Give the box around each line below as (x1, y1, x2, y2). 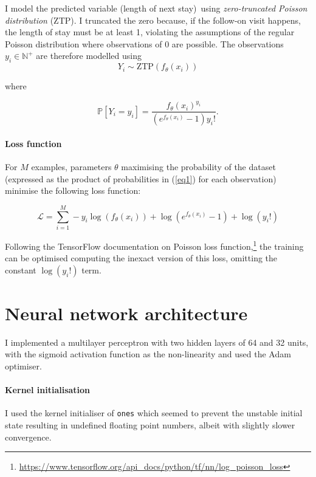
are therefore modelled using (36, 49, 142, 62)
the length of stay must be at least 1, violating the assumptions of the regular (5, 26, 295, 38)
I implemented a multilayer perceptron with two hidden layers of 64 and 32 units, (5, 335, 309, 348)
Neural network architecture (5, 300, 248, 325)
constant (5, 263, 36, 276)
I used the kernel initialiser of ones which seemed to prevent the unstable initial (5, 407, 303, 419)
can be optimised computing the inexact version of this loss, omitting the (5, 252, 278, 264)
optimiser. (5, 360, 42, 372)
